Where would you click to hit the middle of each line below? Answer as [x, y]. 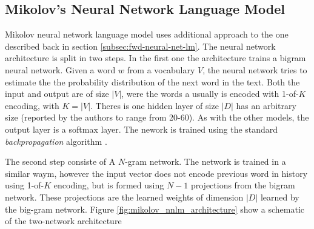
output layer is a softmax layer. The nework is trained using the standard [142, 129]
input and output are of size [57, 94]
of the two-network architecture [63, 221]
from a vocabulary [161, 69]
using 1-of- [25, 185]
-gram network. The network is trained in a [205, 161]
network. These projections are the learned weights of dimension [124, 197]
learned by [280, 197]
